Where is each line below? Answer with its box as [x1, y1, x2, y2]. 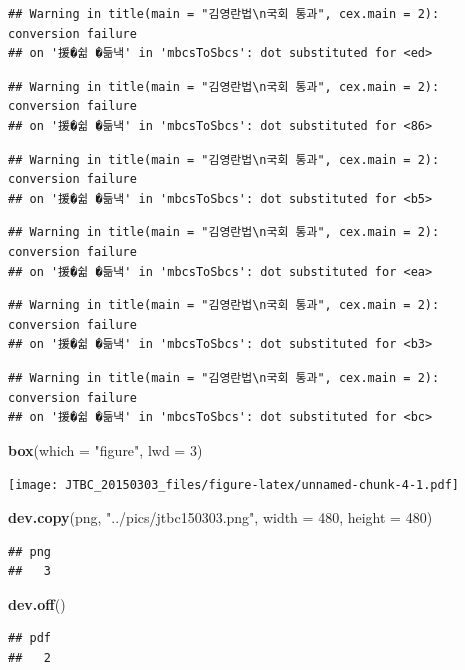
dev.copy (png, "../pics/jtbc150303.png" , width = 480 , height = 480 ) [8, 506, 433, 527]
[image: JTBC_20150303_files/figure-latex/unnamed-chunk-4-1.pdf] [8, 478, 460, 493]
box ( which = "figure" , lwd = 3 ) [8, 439, 203, 460]
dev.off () [8, 593, 66, 614]
